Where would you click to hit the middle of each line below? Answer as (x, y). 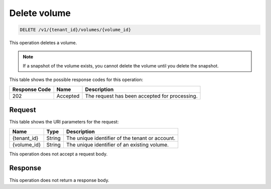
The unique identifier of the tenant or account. (121, 138)
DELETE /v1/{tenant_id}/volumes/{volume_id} (76, 30)
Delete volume (40, 13)
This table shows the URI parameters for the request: (64, 122)
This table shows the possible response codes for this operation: (76, 79)
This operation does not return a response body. (59, 180)
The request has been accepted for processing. (141, 96)
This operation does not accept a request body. (58, 154)
